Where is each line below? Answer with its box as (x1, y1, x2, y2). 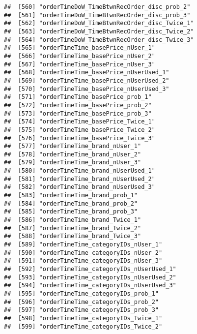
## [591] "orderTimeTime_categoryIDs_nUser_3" (4, 257, 163, 265)
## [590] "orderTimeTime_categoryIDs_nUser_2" (4, 249, 163, 256)
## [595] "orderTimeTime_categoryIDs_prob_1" (4, 290, 159, 297)
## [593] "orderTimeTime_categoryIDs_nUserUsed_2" (4, 273, 176, 281)
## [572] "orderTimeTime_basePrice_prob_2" (4, 101, 152, 109)
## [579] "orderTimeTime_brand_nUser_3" (4, 159, 141, 166)
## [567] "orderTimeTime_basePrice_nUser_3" (4, 61, 155, 68)
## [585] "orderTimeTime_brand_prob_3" (4, 208, 138, 215)
